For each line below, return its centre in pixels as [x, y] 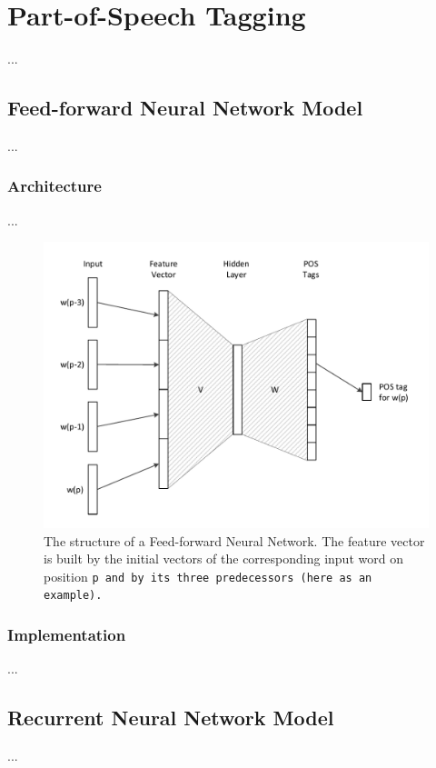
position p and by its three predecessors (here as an [208, 576]
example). [73, 596]
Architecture [54, 186]
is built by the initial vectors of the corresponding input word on [223, 559]
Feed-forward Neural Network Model [185, 108]
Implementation [67, 635]
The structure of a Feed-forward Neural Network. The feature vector [234, 540]
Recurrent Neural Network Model [171, 718]
